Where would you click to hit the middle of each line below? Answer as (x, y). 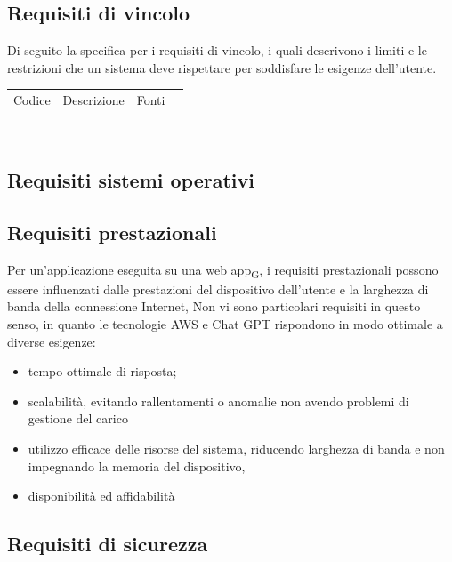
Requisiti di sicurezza (108, 544)
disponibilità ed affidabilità (101, 496)
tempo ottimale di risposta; (102, 371)
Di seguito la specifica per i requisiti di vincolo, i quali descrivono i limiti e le (217, 50)
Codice (32, 100)
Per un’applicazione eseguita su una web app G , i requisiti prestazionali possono (223, 270)
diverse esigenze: (52, 341)
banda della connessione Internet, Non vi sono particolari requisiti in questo (214, 306)
